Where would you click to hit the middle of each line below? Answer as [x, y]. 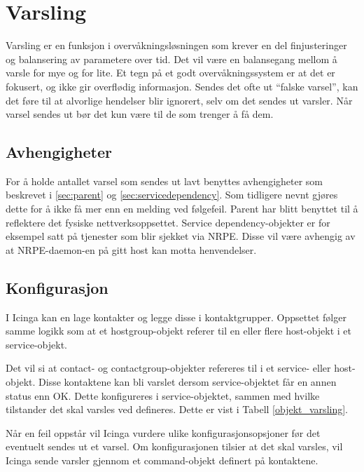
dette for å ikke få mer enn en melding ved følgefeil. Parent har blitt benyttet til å [182, 209]
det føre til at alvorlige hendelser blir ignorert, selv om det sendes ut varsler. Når [179, 100]
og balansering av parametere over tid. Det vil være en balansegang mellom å [171, 59]
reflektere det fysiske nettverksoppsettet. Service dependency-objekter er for [168, 222]
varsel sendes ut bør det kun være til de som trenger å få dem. [140, 114]
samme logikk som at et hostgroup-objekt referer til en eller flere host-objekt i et [179, 331]
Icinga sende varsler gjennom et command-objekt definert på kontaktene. [162, 460]
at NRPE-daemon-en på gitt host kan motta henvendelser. [131, 249]
